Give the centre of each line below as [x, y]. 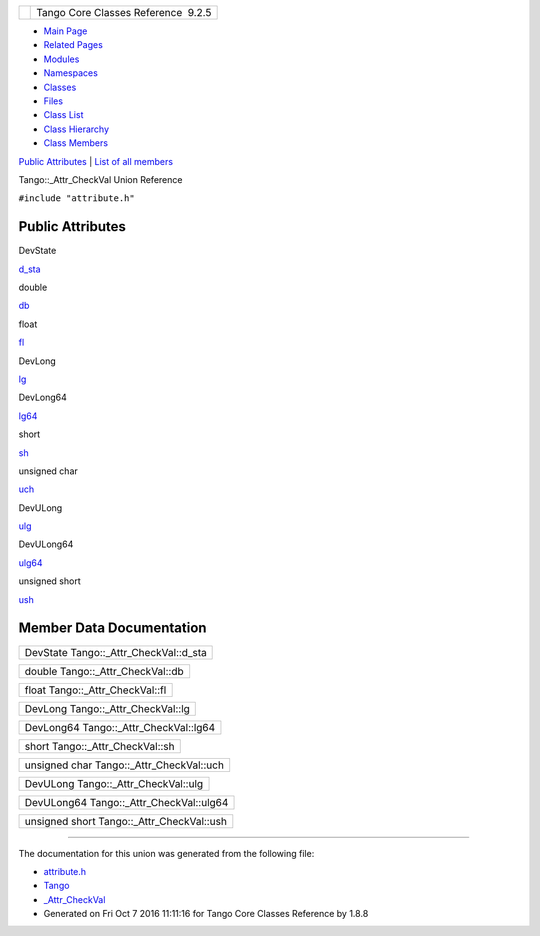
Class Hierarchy [76, 129]
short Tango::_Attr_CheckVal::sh [99, 746]
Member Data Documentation [112, 628]
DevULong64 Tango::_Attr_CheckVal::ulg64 [126, 802]
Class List [63, 115]
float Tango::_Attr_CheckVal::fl [95, 690]
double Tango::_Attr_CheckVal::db [104, 671]
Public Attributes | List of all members [96, 161]
